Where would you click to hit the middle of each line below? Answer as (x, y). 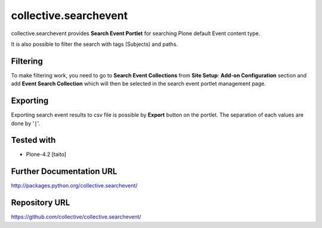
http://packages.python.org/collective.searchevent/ (74, 186)
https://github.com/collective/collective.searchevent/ (76, 217)
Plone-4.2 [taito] (46, 154)
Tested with (33, 140)
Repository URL (41, 203)
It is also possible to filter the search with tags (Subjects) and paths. (95, 44)
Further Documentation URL (64, 172)
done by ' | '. (26, 123)
